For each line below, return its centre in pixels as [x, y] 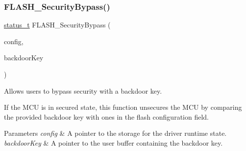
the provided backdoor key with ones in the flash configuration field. [106, 116]
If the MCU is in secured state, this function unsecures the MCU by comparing [123, 107]
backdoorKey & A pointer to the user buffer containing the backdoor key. [113, 142]
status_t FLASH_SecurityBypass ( [57, 25]
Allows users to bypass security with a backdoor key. [83, 90]
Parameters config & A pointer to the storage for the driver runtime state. [115, 133]
